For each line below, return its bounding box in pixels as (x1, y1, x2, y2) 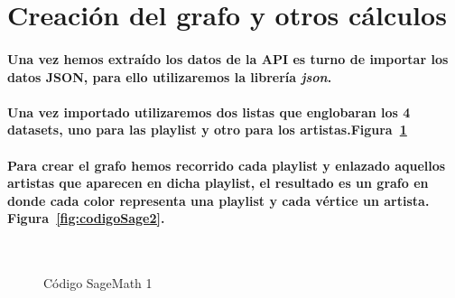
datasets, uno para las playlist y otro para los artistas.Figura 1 (7, 120, 407, 139)
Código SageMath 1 (43, 274, 153, 293)
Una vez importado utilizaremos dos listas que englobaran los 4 (7, 102, 411, 121)
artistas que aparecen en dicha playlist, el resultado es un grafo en (7, 173, 429, 192)
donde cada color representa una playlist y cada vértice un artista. (7, 191, 430, 210)
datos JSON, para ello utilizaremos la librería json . (7, 67, 332, 86)
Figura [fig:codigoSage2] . (7, 209, 165, 228)
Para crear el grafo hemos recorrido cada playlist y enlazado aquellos (7, 155, 446, 174)
